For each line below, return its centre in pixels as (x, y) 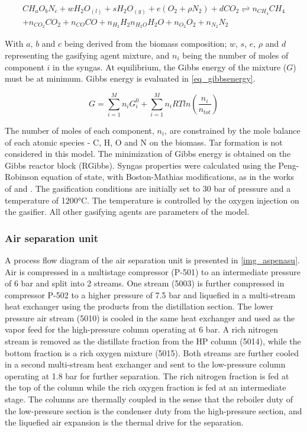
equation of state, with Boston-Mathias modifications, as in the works (168, 177)
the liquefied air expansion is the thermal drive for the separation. (124, 422)
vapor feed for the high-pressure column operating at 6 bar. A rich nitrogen (142, 329)
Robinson (22, 177)
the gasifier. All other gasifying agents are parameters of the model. (127, 212)
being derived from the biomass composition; (146, 43)
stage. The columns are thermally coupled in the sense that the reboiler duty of (149, 399)
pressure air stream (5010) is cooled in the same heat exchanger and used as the (150, 317)
